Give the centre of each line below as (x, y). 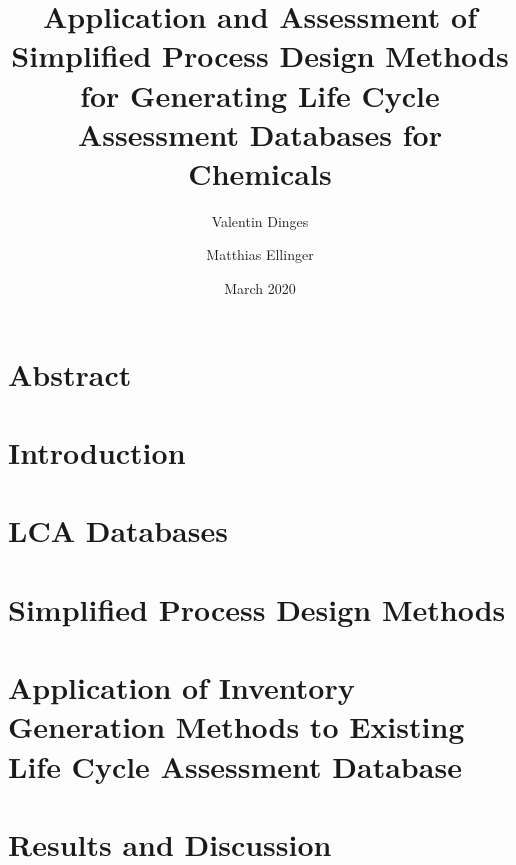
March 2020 (260, 288)
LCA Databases (118, 530)
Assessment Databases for (260, 133)
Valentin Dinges (260, 220)
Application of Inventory (181, 687)
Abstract (70, 373)
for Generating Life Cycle (260, 94)
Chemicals (260, 172)
